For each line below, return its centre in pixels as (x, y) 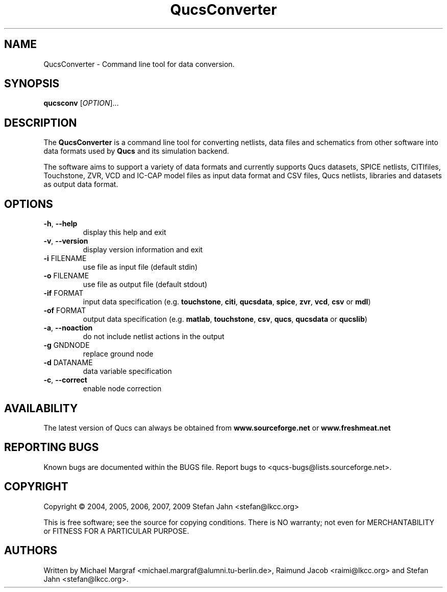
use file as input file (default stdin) (140, 267)
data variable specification (127, 371)
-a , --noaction (68, 328)
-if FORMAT (64, 293)
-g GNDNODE (67, 345)
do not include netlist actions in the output (154, 337)
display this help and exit (125, 232)
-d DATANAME (68, 363)
